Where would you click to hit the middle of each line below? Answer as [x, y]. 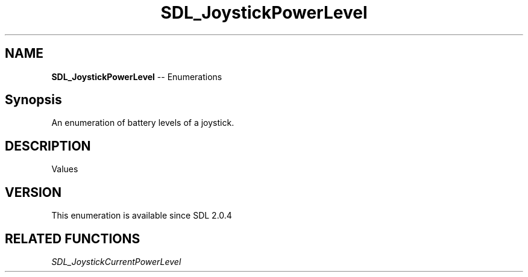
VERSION [33, 192]
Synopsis [33, 100]
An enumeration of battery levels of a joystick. [143, 123]
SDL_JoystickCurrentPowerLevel [116, 261]
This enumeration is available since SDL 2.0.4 [142, 216]
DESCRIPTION [48, 146]
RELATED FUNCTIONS [73, 238]
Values [65, 169]
